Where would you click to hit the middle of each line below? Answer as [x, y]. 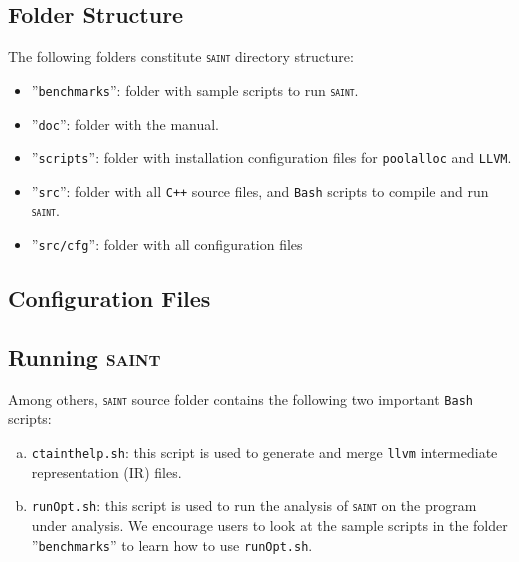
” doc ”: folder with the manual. [125, 123]
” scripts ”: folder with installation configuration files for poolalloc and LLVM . [271, 157]
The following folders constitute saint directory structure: [181, 56]
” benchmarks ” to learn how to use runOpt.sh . [172, 544]
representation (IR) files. [106, 471]
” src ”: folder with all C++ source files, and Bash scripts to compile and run [260, 190]
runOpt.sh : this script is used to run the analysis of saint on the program [254, 505]
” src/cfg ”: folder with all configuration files [167, 244]
